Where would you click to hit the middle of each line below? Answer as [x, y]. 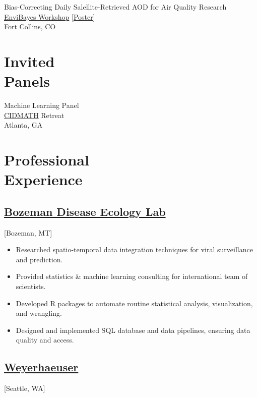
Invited [29, 61]
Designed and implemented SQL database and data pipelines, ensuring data [133, 330]
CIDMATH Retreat [34, 115]
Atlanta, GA [23, 125]
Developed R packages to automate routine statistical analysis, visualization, [134, 303]
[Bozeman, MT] [28, 232]
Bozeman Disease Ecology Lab [85, 211]
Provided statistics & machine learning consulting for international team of [132, 276]
